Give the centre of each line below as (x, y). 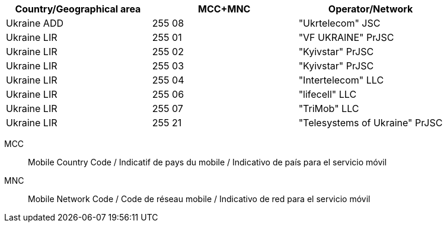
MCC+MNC (224, 9)
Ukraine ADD (35, 23)
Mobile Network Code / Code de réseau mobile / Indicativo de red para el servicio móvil (199, 199)
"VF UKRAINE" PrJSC (346, 37)
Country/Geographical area (78, 9)
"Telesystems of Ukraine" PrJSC (371, 123)
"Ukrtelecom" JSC (339, 23)
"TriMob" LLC (329, 108)
